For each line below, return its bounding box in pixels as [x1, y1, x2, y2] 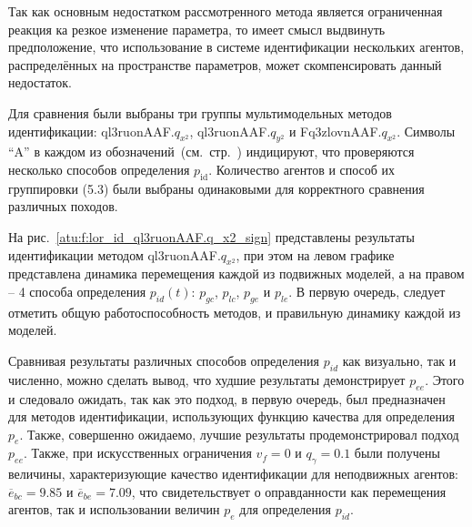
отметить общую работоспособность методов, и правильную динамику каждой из [8, 302, 461, 321]
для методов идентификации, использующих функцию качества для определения [8, 407, 455, 426]
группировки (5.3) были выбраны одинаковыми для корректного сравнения [8, 178, 425, 198]
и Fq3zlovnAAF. [288, 121, 382, 140]
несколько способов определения [8, 159, 190, 178]
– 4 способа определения [8, 281, 146, 300]
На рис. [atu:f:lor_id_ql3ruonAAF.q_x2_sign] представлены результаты [8, 227, 415, 246]
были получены [354, 443, 440, 462]
